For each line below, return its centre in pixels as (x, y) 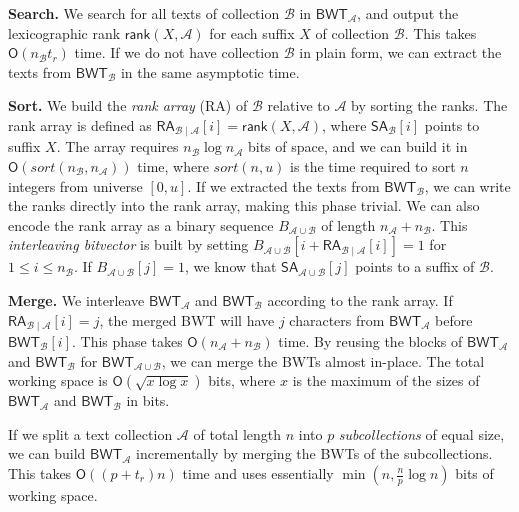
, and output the (408, 13)
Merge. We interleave (76, 299)
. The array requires (117, 146)
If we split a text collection (90, 433)
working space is (58, 380)
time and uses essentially (258, 473)
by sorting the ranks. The (429, 105)
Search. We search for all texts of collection (144, 13)
